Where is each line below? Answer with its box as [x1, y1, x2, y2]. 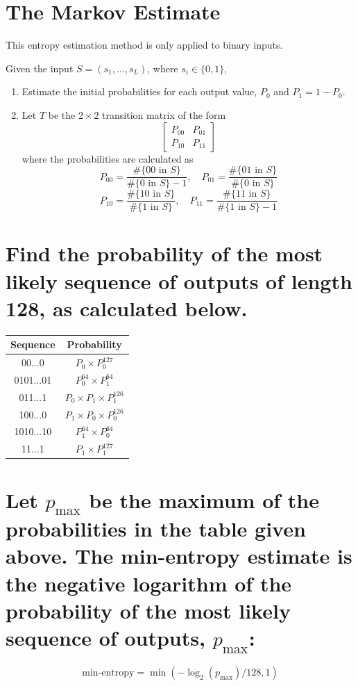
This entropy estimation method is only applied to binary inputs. [6, 38, 283, 52]
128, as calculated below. [6, 293, 248, 322]
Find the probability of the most [6, 239, 323, 268]
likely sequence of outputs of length [6, 266, 352, 295]
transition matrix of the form [102, 107, 226, 122]
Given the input [6, 60, 74, 75]
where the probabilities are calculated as [22, 151, 194, 165]
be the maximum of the [89, 485, 319, 514]
